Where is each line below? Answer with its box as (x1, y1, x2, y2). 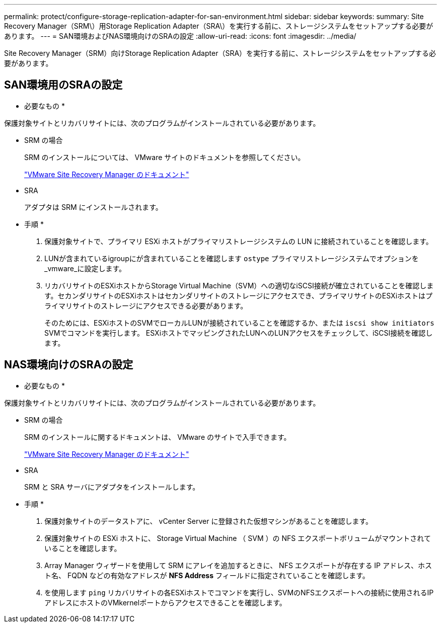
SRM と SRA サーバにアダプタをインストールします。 (24, 482, 200, 491)
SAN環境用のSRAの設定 (4, 79, 123, 92)
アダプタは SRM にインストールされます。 (24, 202, 163, 211)
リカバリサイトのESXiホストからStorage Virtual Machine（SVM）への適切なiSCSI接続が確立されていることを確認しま (44, 281, 434, 290)
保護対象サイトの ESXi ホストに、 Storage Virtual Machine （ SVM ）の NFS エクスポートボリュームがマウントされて (44, 533, 431, 542)
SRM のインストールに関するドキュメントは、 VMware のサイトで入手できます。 (24, 432, 291, 441)
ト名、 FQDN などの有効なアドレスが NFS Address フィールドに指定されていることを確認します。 (44, 571, 370, 580)
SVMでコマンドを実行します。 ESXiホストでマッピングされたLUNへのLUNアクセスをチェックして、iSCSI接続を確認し (44, 328, 433, 337)
